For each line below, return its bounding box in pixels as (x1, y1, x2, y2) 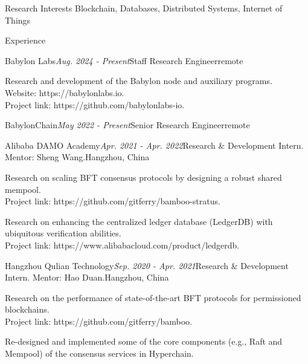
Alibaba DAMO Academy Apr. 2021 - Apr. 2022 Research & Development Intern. (5, 138, 304, 151)
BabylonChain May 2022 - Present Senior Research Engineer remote (5, 119, 250, 131)
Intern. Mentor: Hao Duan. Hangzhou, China (5, 271, 169, 284)
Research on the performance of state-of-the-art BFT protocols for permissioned (5, 291, 301, 304)
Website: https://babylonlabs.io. (5, 86, 124, 99)
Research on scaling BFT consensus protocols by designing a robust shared (5, 171, 282, 183)
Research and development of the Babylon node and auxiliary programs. (5, 74, 272, 87)
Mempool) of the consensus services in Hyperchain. (5, 347, 194, 360)
